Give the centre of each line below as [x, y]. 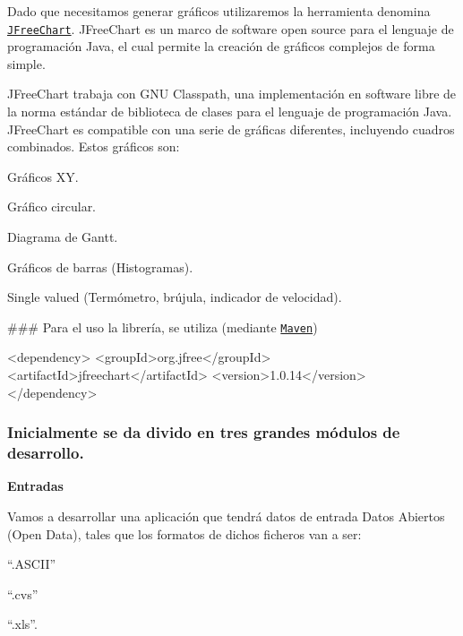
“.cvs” [23, 593]
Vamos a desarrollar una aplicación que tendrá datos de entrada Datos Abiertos [226, 516]
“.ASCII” [32, 564]
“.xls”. [22, 624]
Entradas [35, 486]
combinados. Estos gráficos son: [94, 146]
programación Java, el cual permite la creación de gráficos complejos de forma [221, 46]
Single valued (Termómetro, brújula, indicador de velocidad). [175, 297]
